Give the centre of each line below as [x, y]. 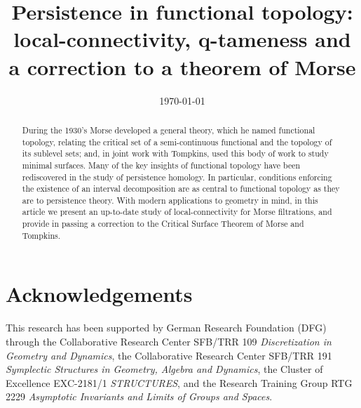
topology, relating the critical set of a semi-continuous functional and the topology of [177, 142]
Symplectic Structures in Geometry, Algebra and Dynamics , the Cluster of [164, 369]
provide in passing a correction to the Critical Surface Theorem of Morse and [163, 224]
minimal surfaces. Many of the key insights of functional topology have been [161, 165]
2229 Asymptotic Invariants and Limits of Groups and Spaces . [139, 396]
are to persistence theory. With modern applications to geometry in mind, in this [170, 200]
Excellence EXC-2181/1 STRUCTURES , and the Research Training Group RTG [179, 382]
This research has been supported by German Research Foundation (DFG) [166, 328]
